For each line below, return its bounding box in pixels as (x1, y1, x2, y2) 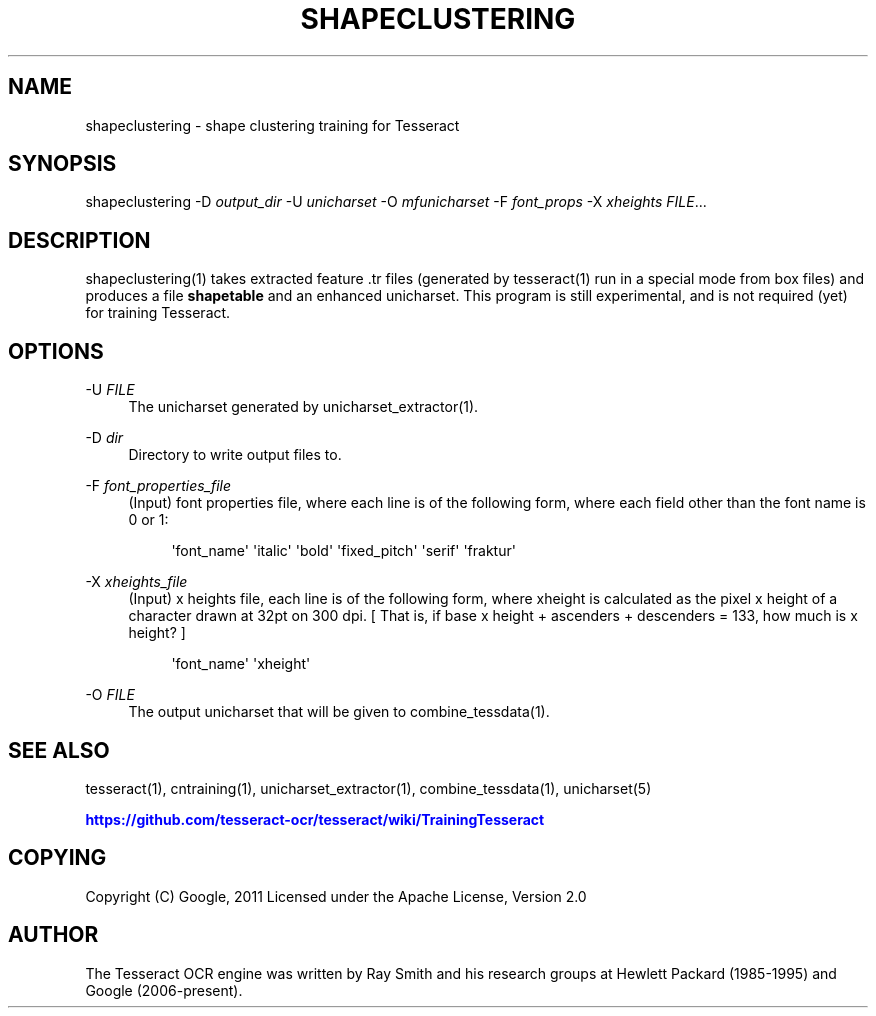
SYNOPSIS (8, 151, 117, 177)
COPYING (8, 845, 107, 871)
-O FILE (85, 686, 135, 704)
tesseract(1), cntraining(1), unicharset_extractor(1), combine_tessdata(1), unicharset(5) (85, 779, 652, 797)
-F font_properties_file (85, 477, 232, 495)
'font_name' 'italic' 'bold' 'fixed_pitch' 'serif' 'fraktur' (171, 542, 516, 560)
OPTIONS (8, 338, 104, 364)
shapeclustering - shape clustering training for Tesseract (85, 116, 460, 134)
